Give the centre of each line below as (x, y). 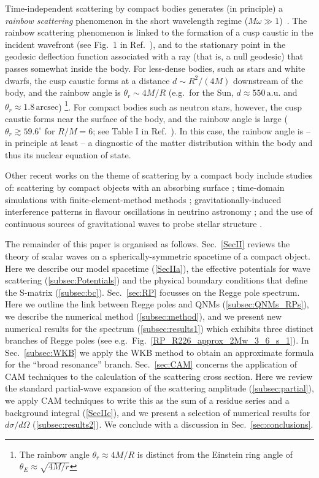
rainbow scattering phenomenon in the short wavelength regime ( (127, 20)
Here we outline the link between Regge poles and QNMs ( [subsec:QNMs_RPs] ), (157, 304)
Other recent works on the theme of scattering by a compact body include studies (159, 175)
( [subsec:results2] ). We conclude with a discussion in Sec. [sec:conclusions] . (173, 424)
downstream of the (268, 80)
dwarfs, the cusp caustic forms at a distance (87, 80)
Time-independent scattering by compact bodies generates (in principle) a (144, 8)
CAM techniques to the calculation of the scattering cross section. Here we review (159, 376)
